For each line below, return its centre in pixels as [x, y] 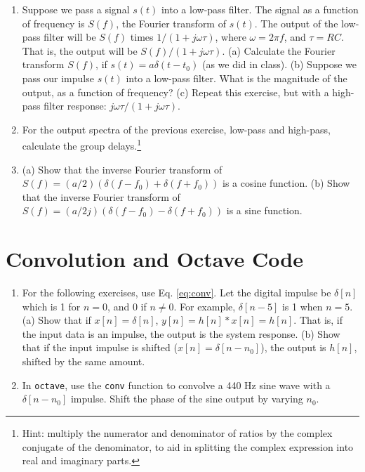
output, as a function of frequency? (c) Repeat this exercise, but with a [175, 92]
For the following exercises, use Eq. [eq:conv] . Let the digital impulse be [177, 293]
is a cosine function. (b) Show [286, 183]
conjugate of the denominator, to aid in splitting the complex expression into [188, 446]
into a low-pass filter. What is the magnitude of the [237, 78]
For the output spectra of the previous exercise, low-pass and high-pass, [176, 129]
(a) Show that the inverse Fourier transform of [122, 169]
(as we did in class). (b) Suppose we [279, 64]
